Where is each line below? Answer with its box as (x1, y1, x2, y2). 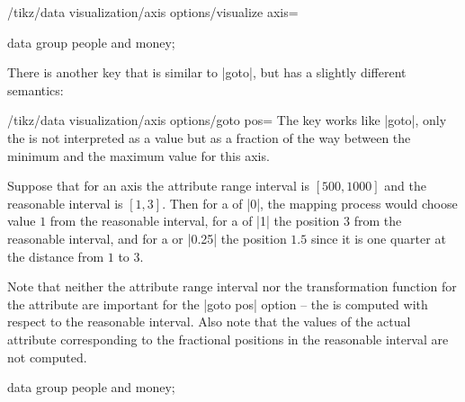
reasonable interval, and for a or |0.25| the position (7, 228, 287, 247)
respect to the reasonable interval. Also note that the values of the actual (7, 312, 411, 331)
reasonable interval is (7, 193, 123, 212)
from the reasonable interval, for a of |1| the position (49, 211, 340, 230)
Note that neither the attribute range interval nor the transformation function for (7, 277, 457, 296)
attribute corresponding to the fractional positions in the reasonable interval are (7, 329, 449, 348)
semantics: (7, 80, 64, 99)
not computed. (7, 347, 87, 366)
